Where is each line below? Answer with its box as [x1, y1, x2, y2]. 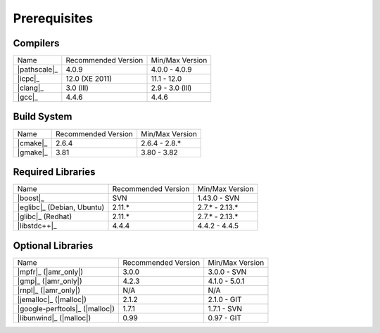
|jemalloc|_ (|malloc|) [17, 294, 87, 304]
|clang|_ [17, 83, 44, 93]
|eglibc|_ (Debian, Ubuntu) [17, 202, 105, 212]
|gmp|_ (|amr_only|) [17, 276, 82, 286]
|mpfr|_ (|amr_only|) [17, 267, 84, 277]
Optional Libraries [13, 240, 94, 252]
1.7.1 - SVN [208, 303, 243, 313]
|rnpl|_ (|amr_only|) [17, 285, 81, 295]
